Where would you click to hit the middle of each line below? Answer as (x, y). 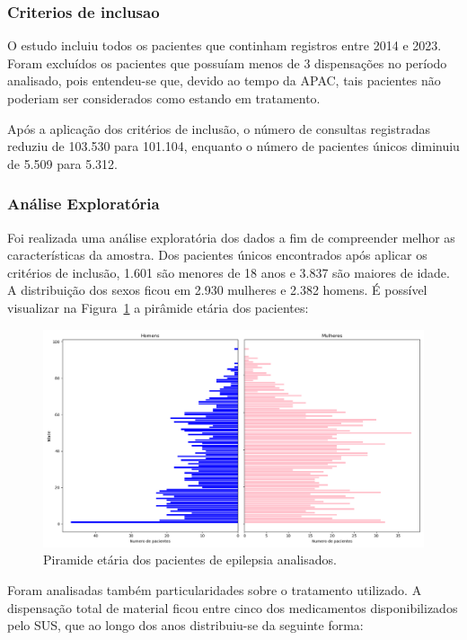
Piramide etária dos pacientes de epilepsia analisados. (190, 560)
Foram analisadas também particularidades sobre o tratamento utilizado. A (215, 589)
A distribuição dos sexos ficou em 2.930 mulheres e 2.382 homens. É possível (217, 290)
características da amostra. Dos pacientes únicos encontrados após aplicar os (217, 255)
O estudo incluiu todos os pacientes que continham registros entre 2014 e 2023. (225, 45)
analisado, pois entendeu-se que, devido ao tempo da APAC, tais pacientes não (224, 80)
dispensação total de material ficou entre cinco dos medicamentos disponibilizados (233, 607)
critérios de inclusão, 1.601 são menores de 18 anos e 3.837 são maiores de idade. (229, 272)
